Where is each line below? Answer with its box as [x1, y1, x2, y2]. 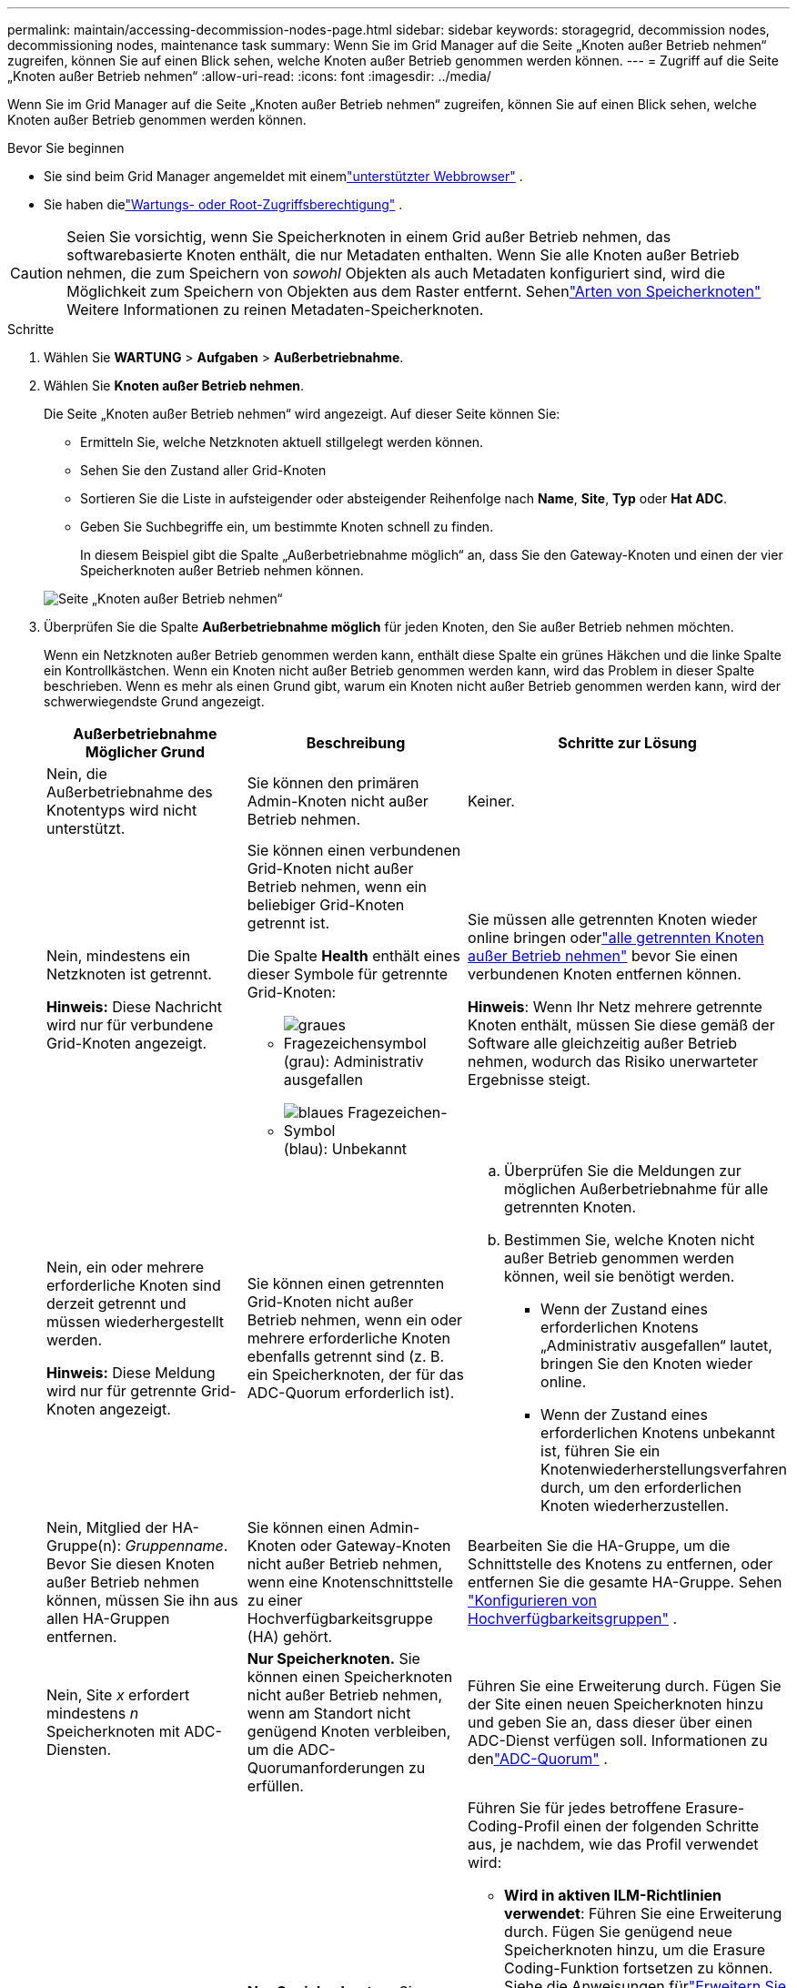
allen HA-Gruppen [46, 1609, 170, 1628]
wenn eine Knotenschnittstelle [247, 1573, 454, 1591]
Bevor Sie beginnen [7, 140, 125, 156]
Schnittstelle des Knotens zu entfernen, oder [468, 1555, 773, 1573]
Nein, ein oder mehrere [46, 1258, 205, 1276]
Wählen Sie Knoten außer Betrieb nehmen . [44, 378, 305, 393]
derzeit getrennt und [46, 1294, 187, 1313]
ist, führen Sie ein [540, 1442, 661, 1460]
